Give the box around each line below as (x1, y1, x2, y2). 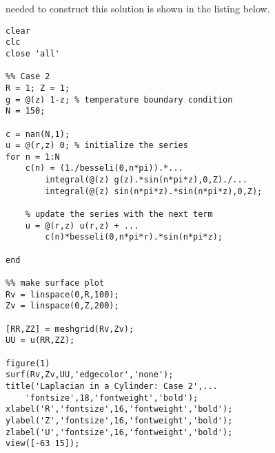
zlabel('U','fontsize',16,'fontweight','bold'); (6, 427, 233, 437)
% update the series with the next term (25, 209, 213, 220)
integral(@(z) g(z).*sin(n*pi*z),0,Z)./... (45, 175, 247, 185)
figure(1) (6, 358, 50, 368)
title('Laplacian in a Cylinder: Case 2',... (6, 381, 218, 391)
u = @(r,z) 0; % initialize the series (6, 140, 188, 151)
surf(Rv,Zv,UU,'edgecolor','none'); (6, 370, 174, 380)
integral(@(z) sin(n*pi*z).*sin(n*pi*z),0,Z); (45, 186, 263, 196)
